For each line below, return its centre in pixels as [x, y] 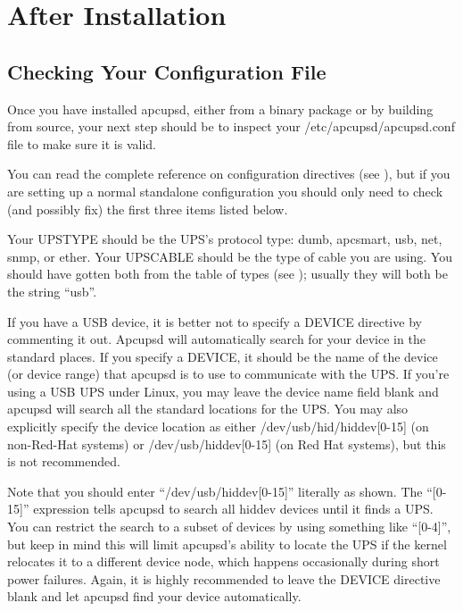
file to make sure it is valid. [82, 143]
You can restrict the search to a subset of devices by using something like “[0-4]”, [229, 527]
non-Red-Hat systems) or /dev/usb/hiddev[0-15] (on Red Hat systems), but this [227, 444]
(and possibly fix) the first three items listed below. [148, 209]
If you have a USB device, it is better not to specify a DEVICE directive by [215, 321]
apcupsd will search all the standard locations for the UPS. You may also [208, 409]
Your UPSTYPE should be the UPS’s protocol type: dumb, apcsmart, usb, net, [225, 239]
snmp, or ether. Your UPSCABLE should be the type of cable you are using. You [230, 256]
